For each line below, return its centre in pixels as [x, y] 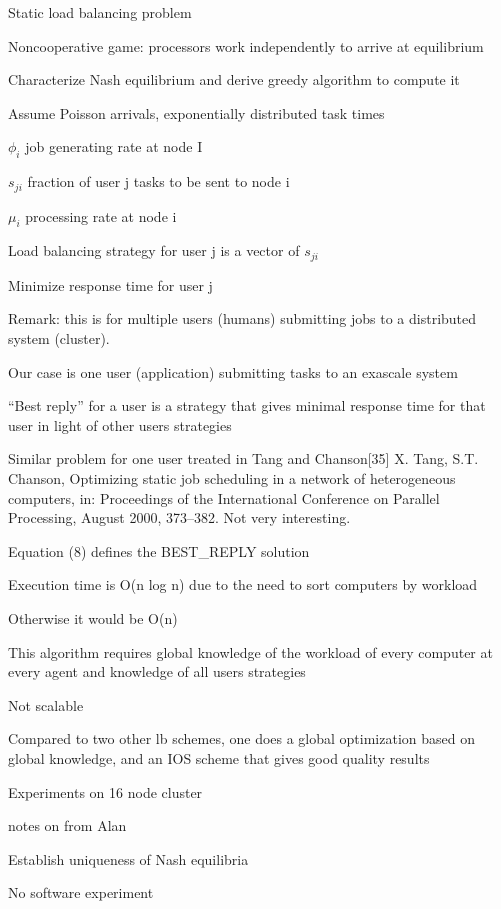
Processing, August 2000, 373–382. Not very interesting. [179, 517]
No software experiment [81, 892]
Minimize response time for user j [110, 284]
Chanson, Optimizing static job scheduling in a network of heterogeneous [232, 478]
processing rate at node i [101, 215]
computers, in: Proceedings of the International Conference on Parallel [224, 497]
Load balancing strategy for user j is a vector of [154, 250]
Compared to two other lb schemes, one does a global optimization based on [242, 738]
